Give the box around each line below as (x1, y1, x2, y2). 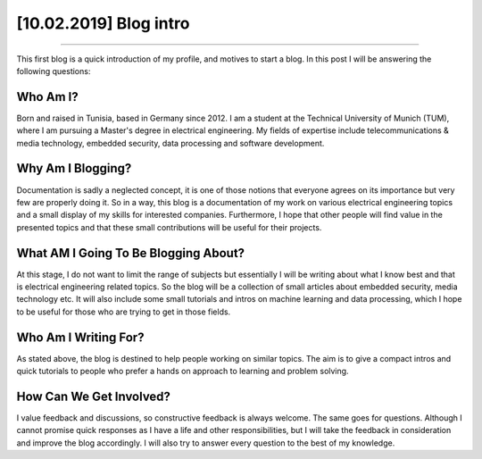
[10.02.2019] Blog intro (16, 13, 190, 33)
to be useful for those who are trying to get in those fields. (16, 306, 231, 317)
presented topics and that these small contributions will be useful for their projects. (16, 221, 322, 232)
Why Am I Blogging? (16, 161, 132, 176)
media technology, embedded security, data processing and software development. (16, 138, 325, 148)
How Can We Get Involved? (16, 388, 171, 404)
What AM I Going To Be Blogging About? (16, 246, 245, 261)
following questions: (16, 65, 91, 76)
